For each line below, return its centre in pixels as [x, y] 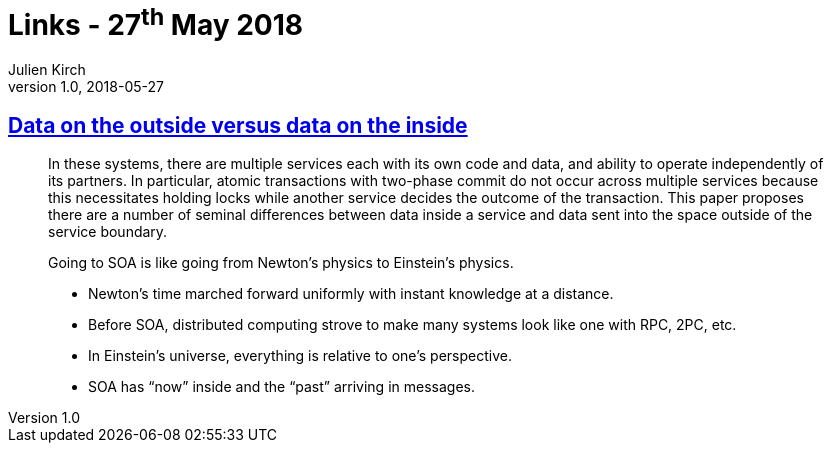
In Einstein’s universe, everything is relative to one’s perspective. [300, 355]
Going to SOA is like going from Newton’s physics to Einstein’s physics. [281, 262]
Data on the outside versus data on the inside [238, 125]
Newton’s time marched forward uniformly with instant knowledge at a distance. [351, 293]
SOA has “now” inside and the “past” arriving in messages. [281, 386]
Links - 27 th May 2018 [155, 22]
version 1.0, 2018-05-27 [86, 87]
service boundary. [108, 231]
